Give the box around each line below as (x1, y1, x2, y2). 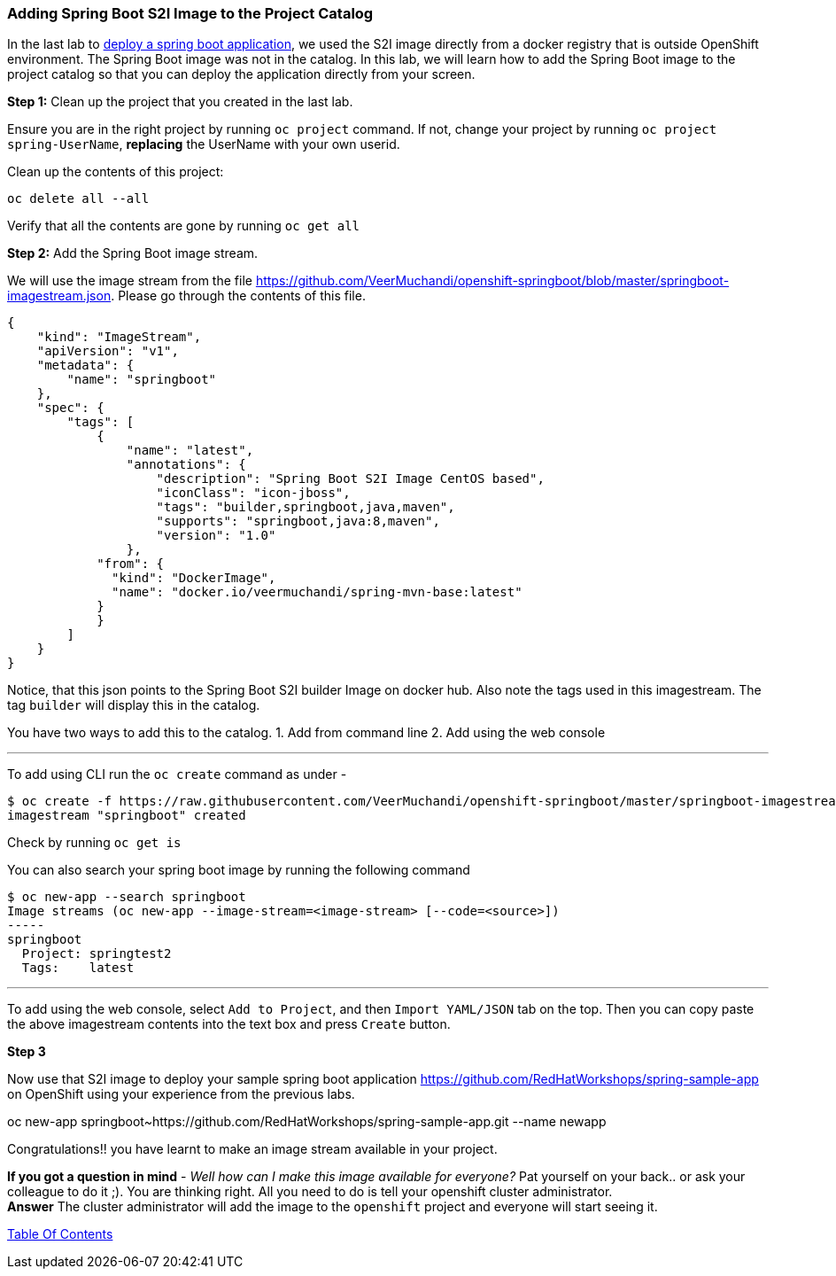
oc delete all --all (7, 191, 150, 206)
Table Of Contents (7, 1226, 113, 1242)
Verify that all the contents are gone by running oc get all (7, 218, 360, 234)
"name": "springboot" (66, 372, 217, 387)
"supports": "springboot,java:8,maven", (156, 514, 440, 529)
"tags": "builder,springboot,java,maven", (156, 500, 455, 515)
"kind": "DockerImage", (112, 571, 276, 586)
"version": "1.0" (156, 528, 276, 543)
